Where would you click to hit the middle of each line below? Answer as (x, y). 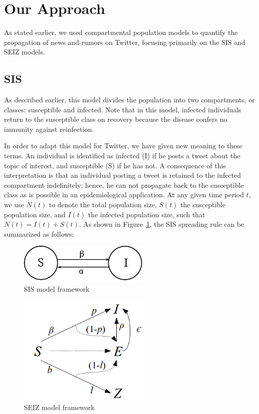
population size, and (35, 214)
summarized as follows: (39, 233)
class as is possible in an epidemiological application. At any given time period (124, 195)
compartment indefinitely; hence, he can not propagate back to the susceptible (124, 185)
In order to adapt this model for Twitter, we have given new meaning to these (123, 146)
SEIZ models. (24, 52)
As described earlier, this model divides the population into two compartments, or (129, 100)
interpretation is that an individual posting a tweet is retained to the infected (123, 175)
